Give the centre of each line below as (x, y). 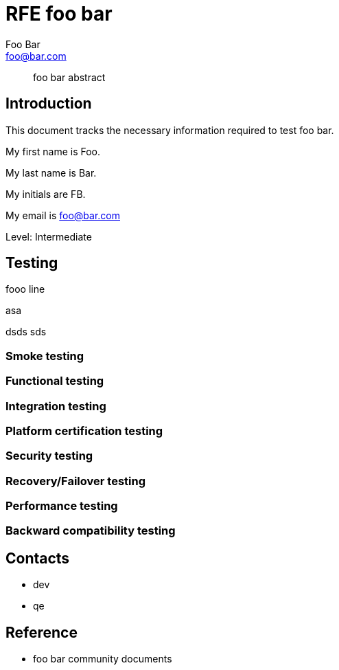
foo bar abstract (69, 77)
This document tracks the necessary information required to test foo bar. (170, 130)
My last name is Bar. (51, 172)
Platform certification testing (84, 431)
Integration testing (56, 406)
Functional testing (55, 381)
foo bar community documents (103, 659)
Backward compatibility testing (91, 531)
